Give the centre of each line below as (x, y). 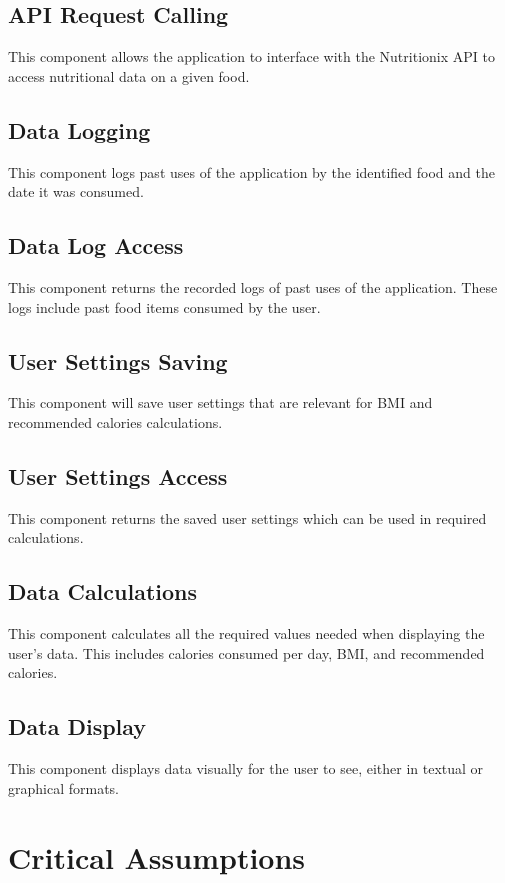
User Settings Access (118, 475)
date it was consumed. (76, 191)
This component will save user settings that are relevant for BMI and (220, 402)
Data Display (77, 726)
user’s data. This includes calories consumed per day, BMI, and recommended (246, 652)
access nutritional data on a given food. (129, 75)
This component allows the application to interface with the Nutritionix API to (251, 56)
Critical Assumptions (157, 856)
